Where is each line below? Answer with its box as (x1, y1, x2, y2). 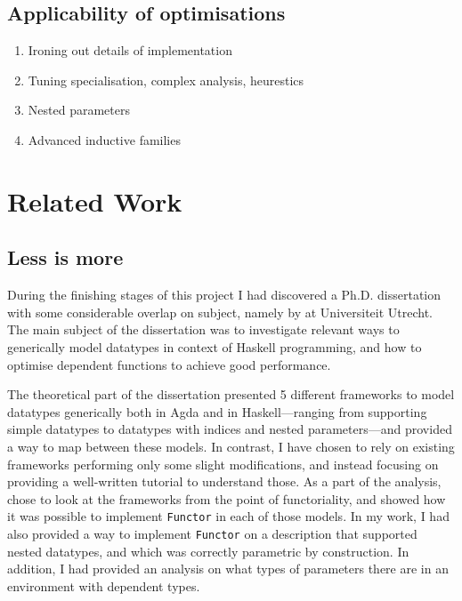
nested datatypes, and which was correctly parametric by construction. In (7, 541, 409, 560)
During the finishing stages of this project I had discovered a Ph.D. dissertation (7, 285, 442, 304)
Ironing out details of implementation (28, 41, 232, 60)
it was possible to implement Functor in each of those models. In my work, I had (7, 507, 450, 525)
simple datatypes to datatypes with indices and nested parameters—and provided (7, 420, 452, 438)
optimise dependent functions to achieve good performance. (7, 355, 331, 373)
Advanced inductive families (28, 130, 181, 148)
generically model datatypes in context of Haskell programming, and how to (7, 337, 422, 356)
